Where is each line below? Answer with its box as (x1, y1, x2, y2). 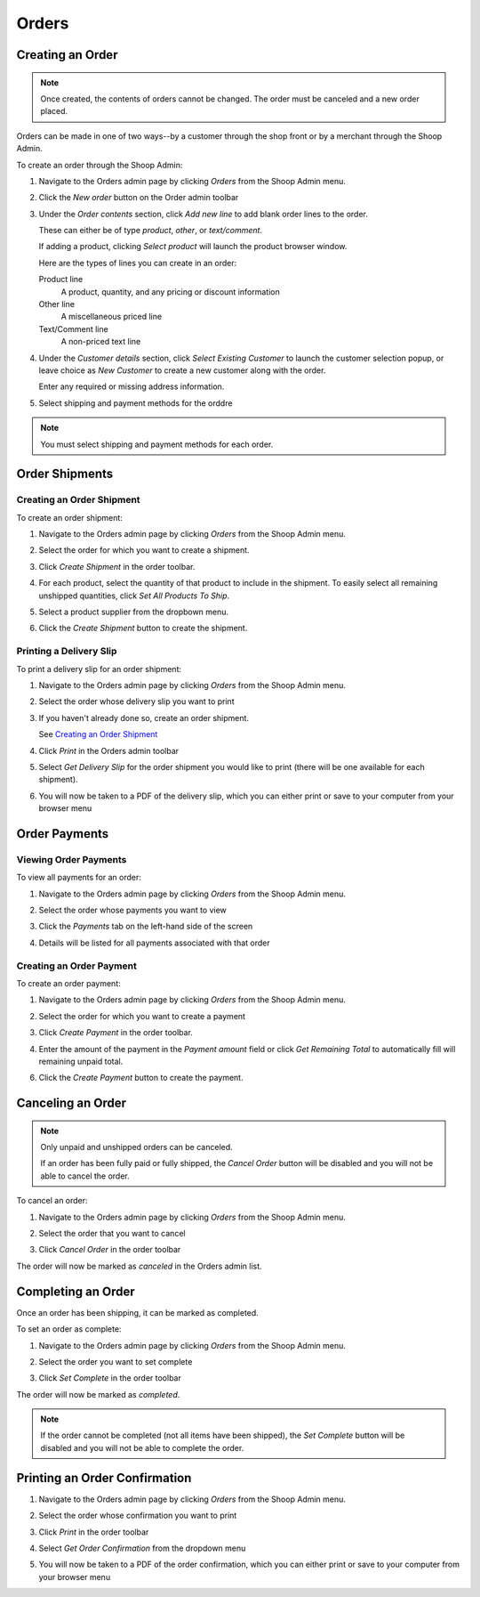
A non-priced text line (60, 336, 141, 347)
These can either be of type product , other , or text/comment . (38, 225, 262, 236)
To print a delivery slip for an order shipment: (16, 663, 182, 674)
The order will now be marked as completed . (16, 1389, 180, 1399)
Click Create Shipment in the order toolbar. (38, 561, 196, 572)
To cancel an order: (16, 1196, 88, 1206)
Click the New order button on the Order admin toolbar (38, 192, 239, 203)
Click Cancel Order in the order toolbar (38, 1244, 181, 1255)
